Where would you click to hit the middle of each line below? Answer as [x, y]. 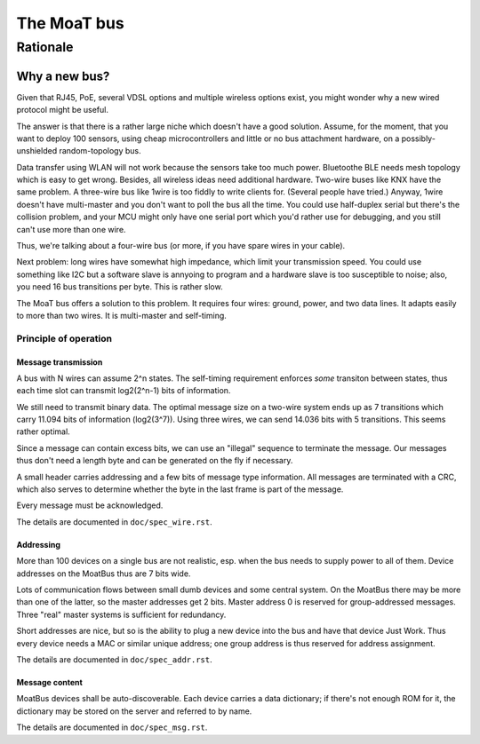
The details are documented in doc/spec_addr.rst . [114, 659]
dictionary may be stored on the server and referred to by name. [134, 711]
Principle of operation [64, 338]
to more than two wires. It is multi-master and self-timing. [121, 315]
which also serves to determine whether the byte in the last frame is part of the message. [180, 489]
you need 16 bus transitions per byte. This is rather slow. [120, 287]
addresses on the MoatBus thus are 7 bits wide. [104, 574]
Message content [50, 682]
